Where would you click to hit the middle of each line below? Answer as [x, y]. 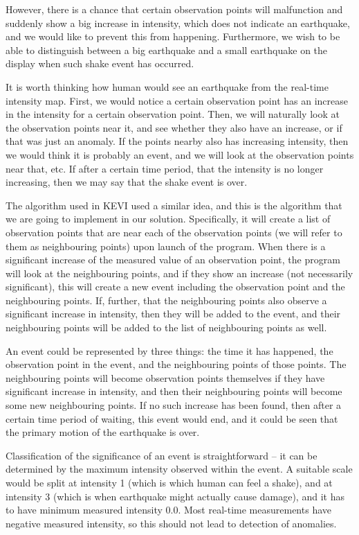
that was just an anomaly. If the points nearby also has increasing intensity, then [177, 141]
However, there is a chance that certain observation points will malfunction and [174, 9]
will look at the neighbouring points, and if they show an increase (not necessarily [179, 273]
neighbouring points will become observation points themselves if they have [165, 377]
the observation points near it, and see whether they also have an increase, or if [174, 127]
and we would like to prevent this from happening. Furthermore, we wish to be [173, 36]
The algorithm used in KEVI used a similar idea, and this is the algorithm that [174, 205]
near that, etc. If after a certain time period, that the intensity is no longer [165, 168]
